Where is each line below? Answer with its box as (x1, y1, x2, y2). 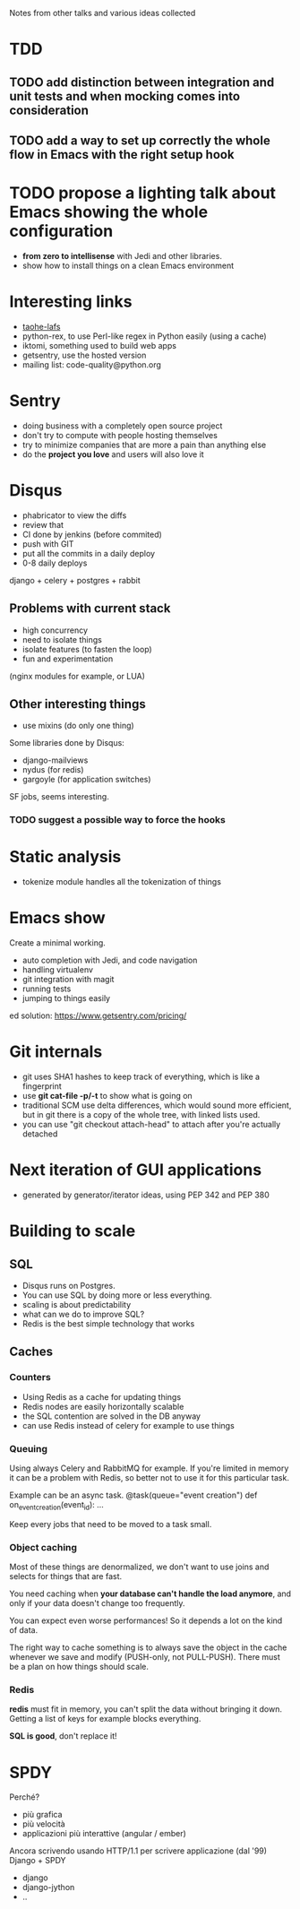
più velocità (21, 1818, 65, 1829)
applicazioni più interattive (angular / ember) (21, 1828, 186, 1839)
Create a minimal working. (9, 937, 106, 948)
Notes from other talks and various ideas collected (9, 8, 196, 18)
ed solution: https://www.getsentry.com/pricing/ (9, 1010, 187, 1021)
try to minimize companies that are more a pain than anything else (21, 439, 267, 450)
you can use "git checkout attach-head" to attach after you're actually (21, 1119, 281, 1130)
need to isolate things (21, 634, 103, 644)
